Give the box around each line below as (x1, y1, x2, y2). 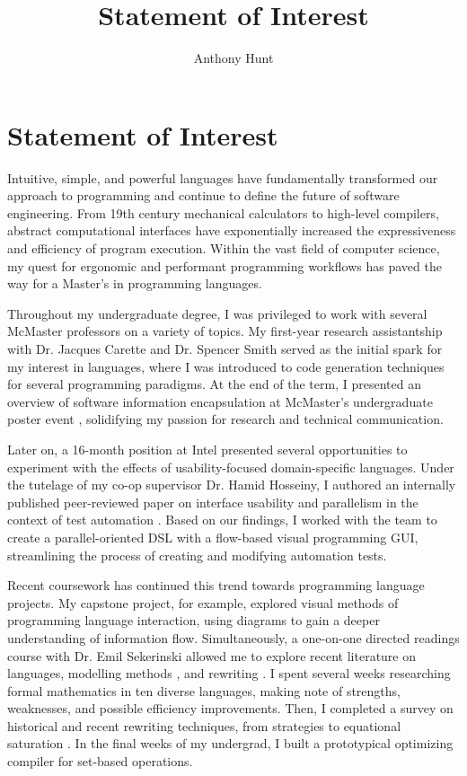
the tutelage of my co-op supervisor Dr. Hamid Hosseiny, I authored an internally (7, 475, 456, 494)
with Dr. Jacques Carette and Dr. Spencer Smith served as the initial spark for (7, 339, 443, 357)
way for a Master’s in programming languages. (7, 274, 262, 293)
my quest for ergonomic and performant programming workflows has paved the (7, 256, 442, 275)
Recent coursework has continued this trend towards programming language (7, 576, 425, 595)
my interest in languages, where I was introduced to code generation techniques (7, 357, 445, 375)
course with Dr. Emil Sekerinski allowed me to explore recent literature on (7, 646, 417, 665)
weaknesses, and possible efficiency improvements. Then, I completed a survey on (7, 699, 454, 718)
